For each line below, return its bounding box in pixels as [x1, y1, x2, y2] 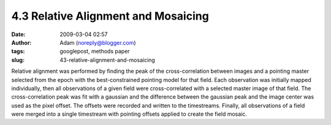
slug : [11, 56, 25, 64]
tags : [11, 48, 25, 55]
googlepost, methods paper [59, 48, 130, 55]
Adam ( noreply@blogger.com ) [59, 39, 136, 46]
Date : [11, 31, 26, 38]
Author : [11, 39, 32, 46]
